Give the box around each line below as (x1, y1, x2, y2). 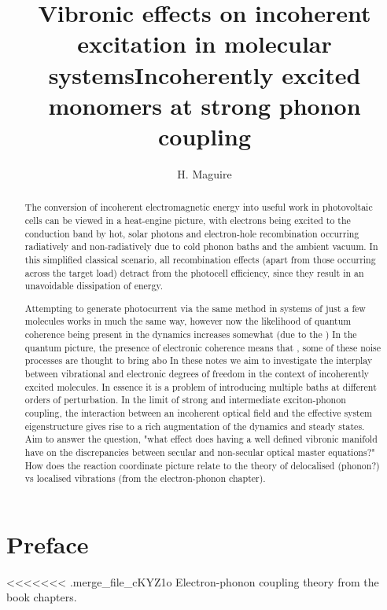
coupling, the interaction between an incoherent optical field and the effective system (24, 406, 372, 419)
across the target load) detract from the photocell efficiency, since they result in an (24, 266, 364, 279)
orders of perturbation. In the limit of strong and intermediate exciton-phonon (24, 393, 346, 406)
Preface (6, 527, 89, 560)
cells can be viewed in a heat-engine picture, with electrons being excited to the (24, 213, 351, 226)
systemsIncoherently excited (48, 58, 361, 90)
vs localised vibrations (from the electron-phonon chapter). (24, 472, 266, 485)
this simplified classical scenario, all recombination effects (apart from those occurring (24, 252, 376, 266)
